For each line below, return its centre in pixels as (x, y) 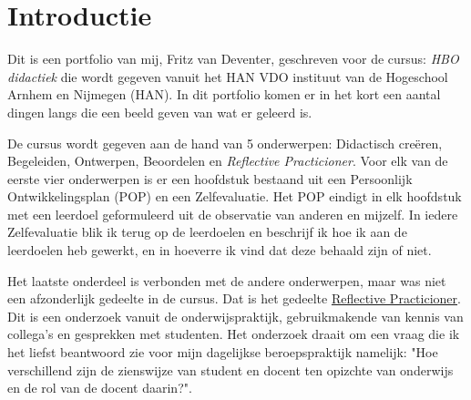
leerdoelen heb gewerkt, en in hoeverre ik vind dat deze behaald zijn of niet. (220, 250)
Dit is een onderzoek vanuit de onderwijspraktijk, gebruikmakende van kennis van (235, 316)
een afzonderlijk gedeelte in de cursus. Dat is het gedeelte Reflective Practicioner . (234, 298)
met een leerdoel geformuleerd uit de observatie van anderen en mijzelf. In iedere (233, 214)
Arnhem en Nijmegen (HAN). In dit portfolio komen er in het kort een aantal (224, 94)
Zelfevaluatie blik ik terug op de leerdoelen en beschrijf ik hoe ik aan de (207, 232)
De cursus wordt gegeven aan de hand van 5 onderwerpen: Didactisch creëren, (225, 143)
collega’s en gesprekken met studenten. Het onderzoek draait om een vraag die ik (234, 334)
